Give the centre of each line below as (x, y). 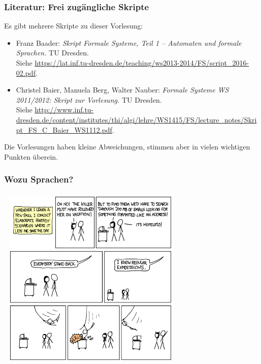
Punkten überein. (31, 156)
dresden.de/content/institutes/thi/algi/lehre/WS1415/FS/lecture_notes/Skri (136, 119)
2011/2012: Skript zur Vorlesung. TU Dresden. (89, 99)
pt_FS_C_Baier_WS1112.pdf (64, 129)
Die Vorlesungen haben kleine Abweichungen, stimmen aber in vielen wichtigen (127, 147)
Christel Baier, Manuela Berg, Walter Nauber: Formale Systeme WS (122, 90)
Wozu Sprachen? (39, 179)
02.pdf (26, 72)
